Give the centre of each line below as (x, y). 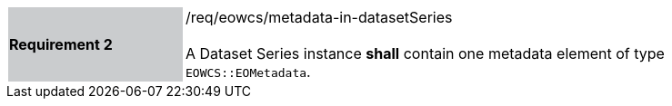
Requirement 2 (61, 44)
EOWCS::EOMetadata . (248, 72)
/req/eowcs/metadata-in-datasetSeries (319, 17)
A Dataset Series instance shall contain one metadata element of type (425, 53)
